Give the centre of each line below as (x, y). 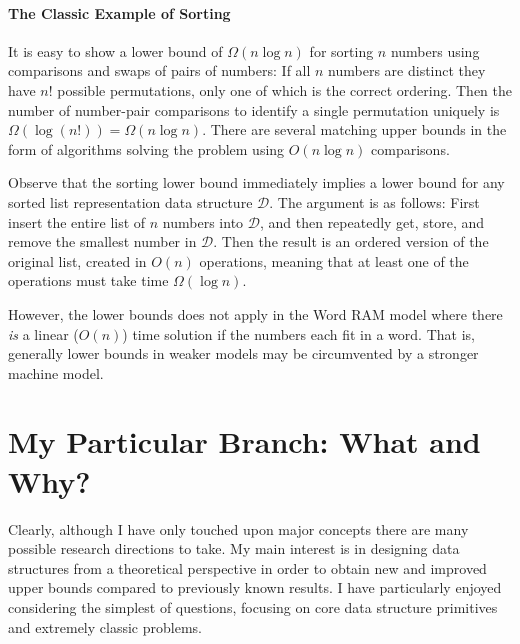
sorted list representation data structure (130, 201)
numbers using (435, 50)
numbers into (203, 221)
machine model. (56, 372)
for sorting (341, 50)
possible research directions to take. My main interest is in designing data (234, 548)
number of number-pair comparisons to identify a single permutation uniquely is (254, 109)
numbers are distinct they (407, 70)
